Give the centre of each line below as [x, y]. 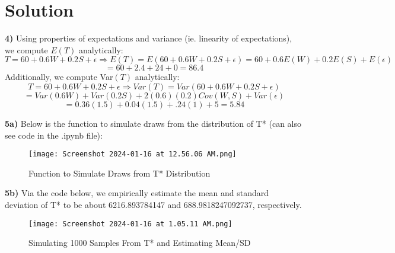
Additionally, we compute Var [59, 77]
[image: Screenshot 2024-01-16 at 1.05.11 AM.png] [130, 224]
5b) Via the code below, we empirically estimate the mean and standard [137, 193]
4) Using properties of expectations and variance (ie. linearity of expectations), [149, 38]
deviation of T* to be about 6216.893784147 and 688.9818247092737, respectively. [153, 204]
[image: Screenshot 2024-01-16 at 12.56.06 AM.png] [133, 154]
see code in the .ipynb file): [54, 135]
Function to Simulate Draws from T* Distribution [120, 173]
